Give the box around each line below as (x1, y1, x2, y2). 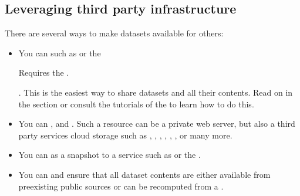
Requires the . (18, 66, 69, 79)
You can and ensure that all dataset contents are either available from (18, 168, 271, 180)
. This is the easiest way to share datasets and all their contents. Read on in (18, 86, 293, 98)
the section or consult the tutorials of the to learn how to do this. (18, 97, 254, 110)
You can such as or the (18, 46, 101, 59)
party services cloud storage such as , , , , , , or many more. (18, 129, 232, 141)
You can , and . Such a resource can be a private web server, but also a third (18, 117, 295, 130)
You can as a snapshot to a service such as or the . (18, 148, 201, 161)
